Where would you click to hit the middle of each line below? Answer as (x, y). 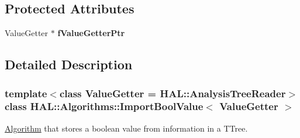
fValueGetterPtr (91, 33)
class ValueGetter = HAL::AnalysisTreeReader (173, 93)
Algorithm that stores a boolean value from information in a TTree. (126, 128)
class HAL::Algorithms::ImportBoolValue (104, 106)
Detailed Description (69, 64)
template (26, 93)
